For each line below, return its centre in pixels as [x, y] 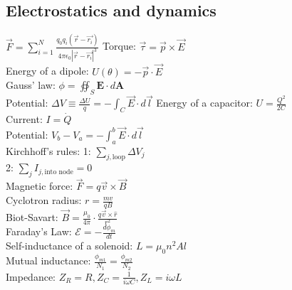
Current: [24, 119]
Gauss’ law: [31, 85]
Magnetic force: [40, 186]
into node [59, 172]
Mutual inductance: [48, 261]
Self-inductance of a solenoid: [69, 246]
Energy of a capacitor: [204, 103]
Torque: [119, 46]
